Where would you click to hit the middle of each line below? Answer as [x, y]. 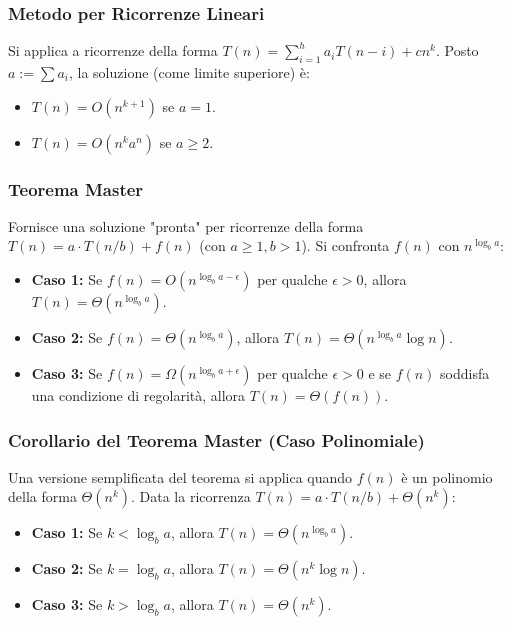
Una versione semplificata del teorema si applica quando [180, 476]
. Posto [457, 50]
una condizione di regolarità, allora [138, 395]
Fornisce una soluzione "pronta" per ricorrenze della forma [186, 225]
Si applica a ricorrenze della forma [113, 50]
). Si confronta [345, 245]
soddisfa [465, 373]
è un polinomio [447, 476]
